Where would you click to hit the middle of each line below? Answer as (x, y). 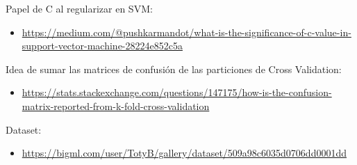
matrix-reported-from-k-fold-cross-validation (116, 105)
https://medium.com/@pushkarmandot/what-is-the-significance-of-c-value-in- (186, 32)
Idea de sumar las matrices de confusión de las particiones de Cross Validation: (174, 69)
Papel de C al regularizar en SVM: (79, 8)
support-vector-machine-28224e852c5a (102, 46)
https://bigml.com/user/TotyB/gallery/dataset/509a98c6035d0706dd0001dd (184, 153)
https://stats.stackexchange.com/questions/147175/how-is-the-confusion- (177, 92)
